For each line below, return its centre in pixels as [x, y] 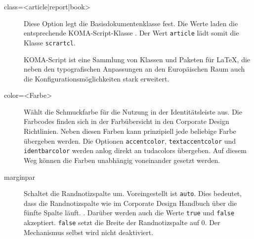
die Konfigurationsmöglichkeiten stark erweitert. [97, 78]
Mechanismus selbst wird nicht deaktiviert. [89, 232]
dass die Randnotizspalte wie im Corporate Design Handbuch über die [130, 203]
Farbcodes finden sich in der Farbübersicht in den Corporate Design [127, 121]
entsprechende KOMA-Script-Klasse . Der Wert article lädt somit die [131, 33]
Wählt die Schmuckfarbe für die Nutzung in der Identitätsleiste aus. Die [133, 111]
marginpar [20, 177]
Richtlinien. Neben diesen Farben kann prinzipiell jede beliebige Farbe [130, 131]
